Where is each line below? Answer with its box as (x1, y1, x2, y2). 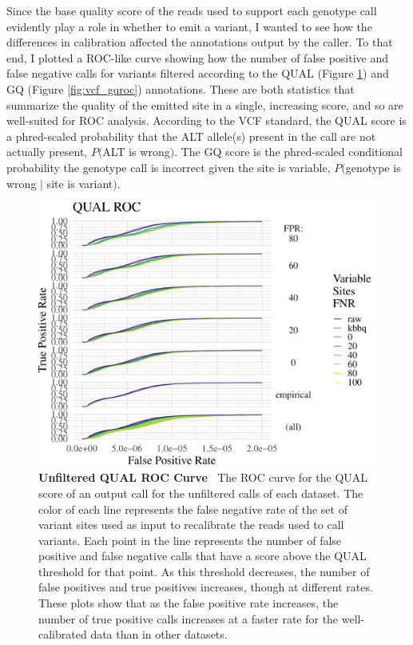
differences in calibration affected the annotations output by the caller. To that (6, 34, 393, 50)
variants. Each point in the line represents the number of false (38, 531, 342, 548)
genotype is (345, 158, 401, 175)
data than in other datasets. (90, 626, 228, 643)
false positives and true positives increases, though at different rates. (38, 579, 373, 595)
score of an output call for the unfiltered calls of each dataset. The (38, 484, 363, 501)
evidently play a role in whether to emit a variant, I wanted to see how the (6, 18, 372, 34)
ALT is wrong (102, 143, 170, 160)
